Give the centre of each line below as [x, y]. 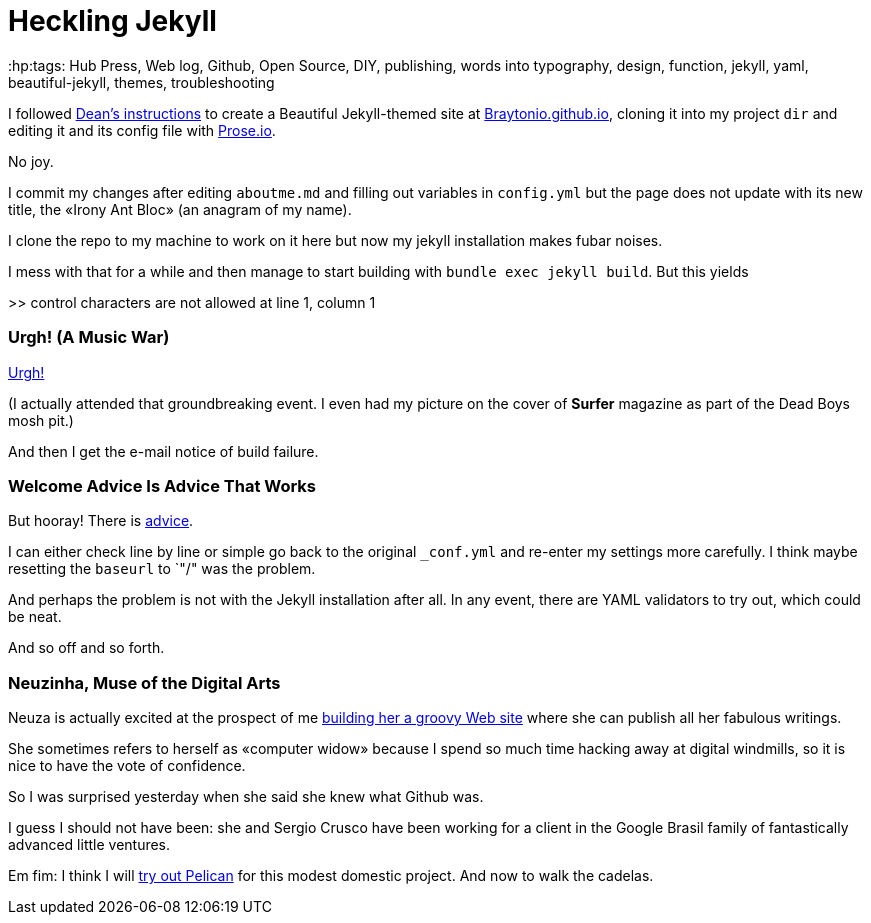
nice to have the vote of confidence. [127, 765]
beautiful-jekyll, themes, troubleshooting [141, 82]
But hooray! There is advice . [101, 521]
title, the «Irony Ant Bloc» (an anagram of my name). [180, 209]
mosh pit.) [41, 420]
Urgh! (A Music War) [89, 337]
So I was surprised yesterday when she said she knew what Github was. [246, 796]
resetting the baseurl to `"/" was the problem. [162, 569]
